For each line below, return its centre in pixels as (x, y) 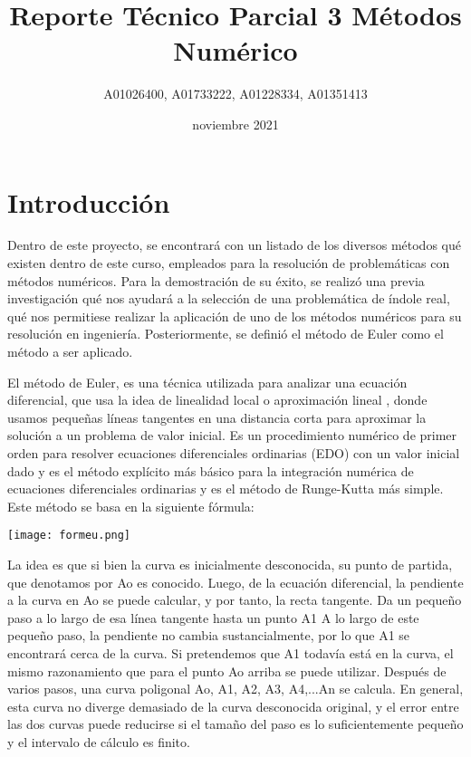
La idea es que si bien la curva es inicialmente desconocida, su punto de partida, (230, 564)
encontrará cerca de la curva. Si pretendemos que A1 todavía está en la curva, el (231, 652)
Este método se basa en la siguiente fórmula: (131, 506)
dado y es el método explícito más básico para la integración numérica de (211, 470)
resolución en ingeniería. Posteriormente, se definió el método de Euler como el (226, 334)
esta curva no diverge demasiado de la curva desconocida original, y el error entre (233, 706)
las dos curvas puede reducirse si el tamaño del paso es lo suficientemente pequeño (235, 724)
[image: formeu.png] (69, 536)
